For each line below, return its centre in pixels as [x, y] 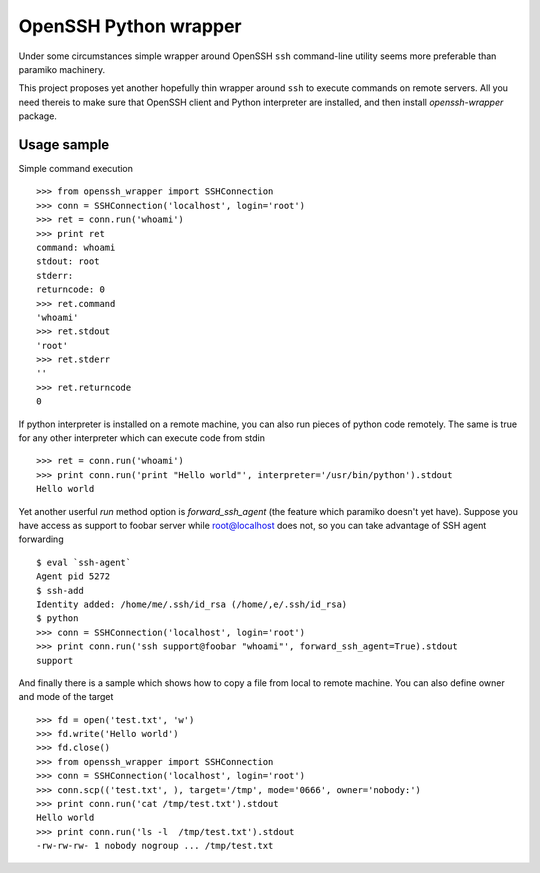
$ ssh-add [60, 590]
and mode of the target [66, 697]
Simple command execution [76, 169]
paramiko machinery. [62, 69]
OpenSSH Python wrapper [130, 26]
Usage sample [64, 144]
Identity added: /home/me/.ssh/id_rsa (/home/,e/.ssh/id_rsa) [192, 604]
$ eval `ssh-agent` [84, 562]
